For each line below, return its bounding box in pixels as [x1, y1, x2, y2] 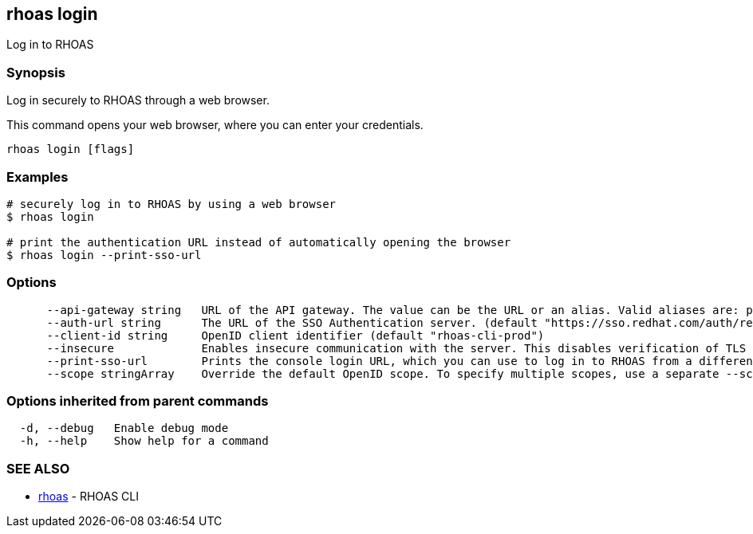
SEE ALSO [6, 460, 70, 477]
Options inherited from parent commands [6, 393, 269, 410]
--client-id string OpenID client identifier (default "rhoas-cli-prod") [46, 328, 545, 342]
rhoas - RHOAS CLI [38, 489, 139, 504]
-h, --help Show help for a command [19, 434, 269, 448]
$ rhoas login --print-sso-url [6, 248, 202, 261]
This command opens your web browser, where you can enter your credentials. [6, 118, 424, 132]
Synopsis [6, 64, 65, 80]
